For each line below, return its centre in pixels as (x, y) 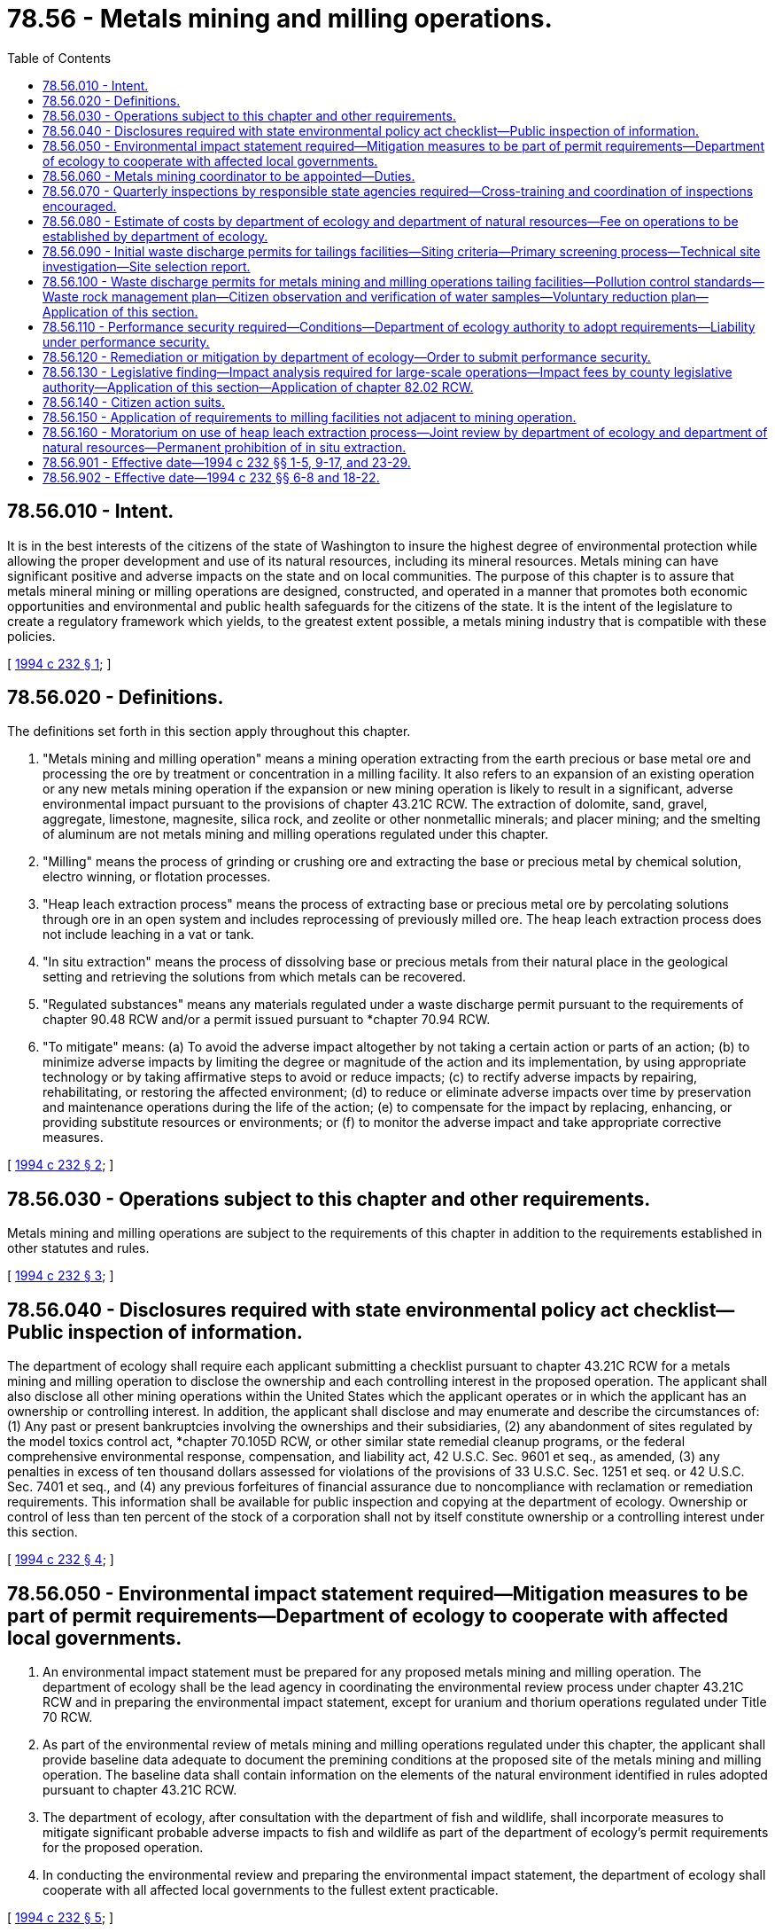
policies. (31, 636)
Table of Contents (59, 58)
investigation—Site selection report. (147, 266)
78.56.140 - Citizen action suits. (134, 402)
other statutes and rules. (78, 1248)
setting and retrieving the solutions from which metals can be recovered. (255, 977)
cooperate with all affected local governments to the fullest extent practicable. (271, 1889)
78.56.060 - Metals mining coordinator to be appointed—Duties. (229, 176)
